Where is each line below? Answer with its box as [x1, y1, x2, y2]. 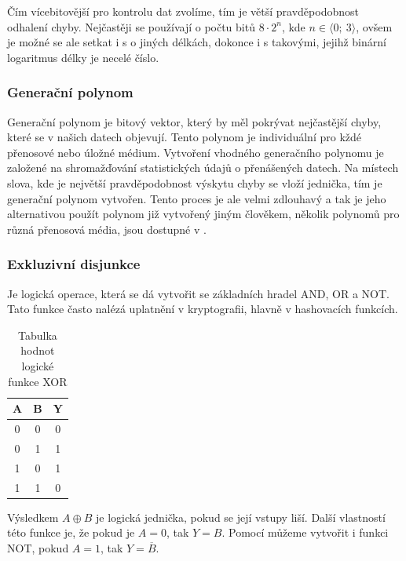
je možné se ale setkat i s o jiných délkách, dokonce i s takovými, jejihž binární [7, 34, 386, 50]
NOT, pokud [7, 539, 69, 556]
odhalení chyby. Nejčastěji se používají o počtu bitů [7, 18, 255, 35]
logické [21, 357, 54, 373]
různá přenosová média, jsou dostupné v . [7, 220, 207, 237]
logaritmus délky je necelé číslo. [7, 49, 159, 65]
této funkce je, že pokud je [7, 524, 135, 541]
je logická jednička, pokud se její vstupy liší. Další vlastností [95, 508, 386, 525]
